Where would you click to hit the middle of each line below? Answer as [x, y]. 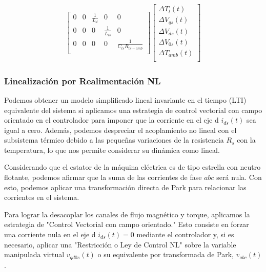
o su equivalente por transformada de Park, [166, 254]
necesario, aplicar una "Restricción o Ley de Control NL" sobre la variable [120, 244]
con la [246, 140]
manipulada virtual [34, 254]
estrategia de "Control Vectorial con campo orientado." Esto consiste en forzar [127, 224]
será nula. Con [239, 177]
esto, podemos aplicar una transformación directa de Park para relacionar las [125, 187]
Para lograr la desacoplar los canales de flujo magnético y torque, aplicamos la [127, 214]
